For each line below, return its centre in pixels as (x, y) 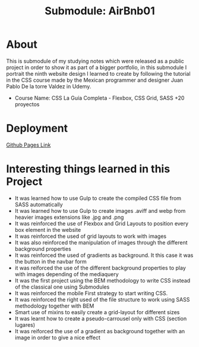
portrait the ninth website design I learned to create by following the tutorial (99, 73)
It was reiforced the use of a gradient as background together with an (100, 331)
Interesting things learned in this (88, 169)
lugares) (25, 325)
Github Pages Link (29, 145)
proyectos (27, 104)
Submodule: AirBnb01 (100, 11)
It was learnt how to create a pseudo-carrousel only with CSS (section (101, 318)
